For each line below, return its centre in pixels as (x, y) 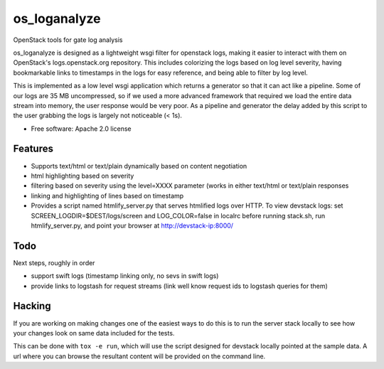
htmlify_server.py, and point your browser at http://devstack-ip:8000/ (132, 225)
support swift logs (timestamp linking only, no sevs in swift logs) (125, 276)
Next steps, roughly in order (54, 262)
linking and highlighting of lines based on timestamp (107, 196)
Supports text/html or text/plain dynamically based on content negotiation (139, 166)
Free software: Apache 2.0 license (81, 129)
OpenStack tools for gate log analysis (68, 40)
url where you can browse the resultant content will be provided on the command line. (139, 356)
